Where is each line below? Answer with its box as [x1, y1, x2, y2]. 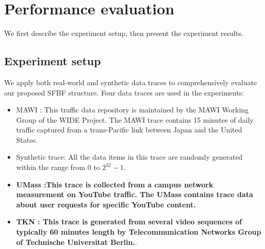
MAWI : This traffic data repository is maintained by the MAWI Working [16, 104, 249, 115]
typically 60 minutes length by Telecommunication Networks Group [16, 226, 261, 237]
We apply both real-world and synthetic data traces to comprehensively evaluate [4, 76, 257, 87]
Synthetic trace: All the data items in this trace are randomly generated [16, 151, 243, 162]
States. [16, 134, 38, 145]
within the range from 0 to [16, 162, 100, 173]
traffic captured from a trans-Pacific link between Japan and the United [16, 124, 242, 135]
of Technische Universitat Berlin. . [16, 236, 137, 247]
